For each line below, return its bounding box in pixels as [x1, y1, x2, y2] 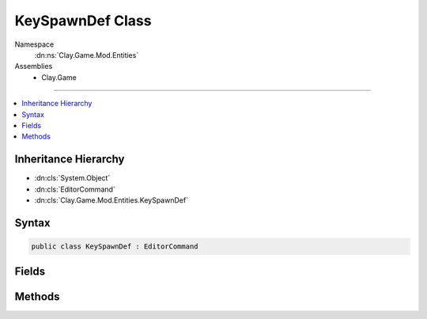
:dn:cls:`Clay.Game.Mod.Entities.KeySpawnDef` [34, 195, 189, 205]
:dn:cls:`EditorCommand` [34, 184, 116, 194]
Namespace [14, 40, 55, 49]
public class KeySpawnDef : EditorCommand [31, 241, 198, 251]
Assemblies [14, 62, 53, 71]
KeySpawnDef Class [14, 12, 152, 29]
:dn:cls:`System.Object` [34, 173, 111, 183]
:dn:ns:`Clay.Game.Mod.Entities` [34, 50, 139, 59]
